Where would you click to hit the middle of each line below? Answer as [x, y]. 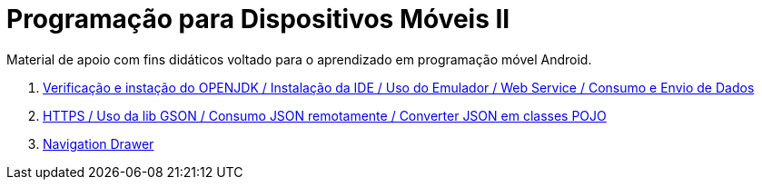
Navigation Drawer [99, 143]
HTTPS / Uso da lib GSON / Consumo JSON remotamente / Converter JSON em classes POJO [325, 115]
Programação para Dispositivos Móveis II [258, 19]
